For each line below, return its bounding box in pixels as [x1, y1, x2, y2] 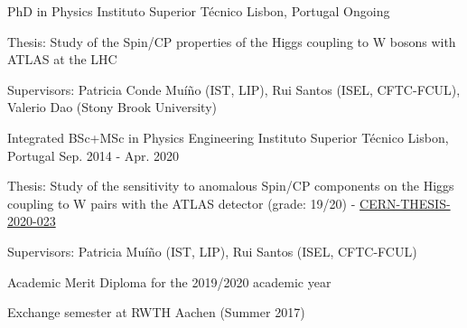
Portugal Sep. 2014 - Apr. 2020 [7, 145, 180, 164]
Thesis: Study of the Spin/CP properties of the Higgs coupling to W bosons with [7, 32, 456, 51]
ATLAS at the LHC [7, 50, 117, 69]
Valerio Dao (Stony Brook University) [7, 98, 217, 117]
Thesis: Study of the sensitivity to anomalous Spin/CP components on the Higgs [7, 176, 454, 195]
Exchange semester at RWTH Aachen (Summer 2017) [7, 303, 305, 322]
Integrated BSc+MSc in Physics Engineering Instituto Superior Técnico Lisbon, [7, 127, 449, 146]
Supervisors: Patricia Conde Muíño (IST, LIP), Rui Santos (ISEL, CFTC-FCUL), [7, 80, 461, 98]
